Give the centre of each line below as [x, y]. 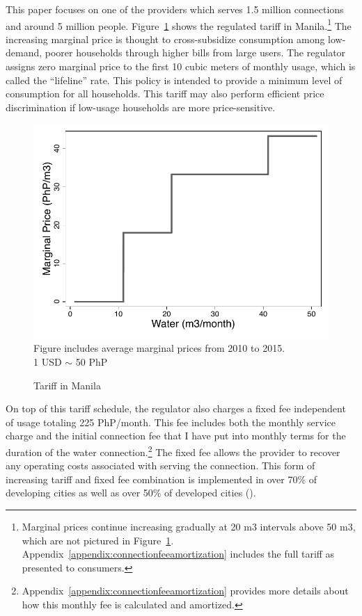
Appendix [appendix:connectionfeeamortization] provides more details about [185, 591]
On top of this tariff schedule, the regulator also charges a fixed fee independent [176, 408]
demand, [24, 52]
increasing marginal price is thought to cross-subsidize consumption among [165, 39]
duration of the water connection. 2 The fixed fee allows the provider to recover [173, 451]
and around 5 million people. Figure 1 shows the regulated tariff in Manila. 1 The [179, 24]
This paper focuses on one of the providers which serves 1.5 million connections [175, 9]
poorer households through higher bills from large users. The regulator [195, 52]
